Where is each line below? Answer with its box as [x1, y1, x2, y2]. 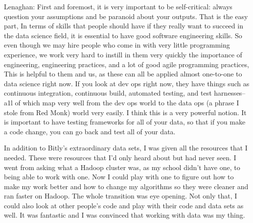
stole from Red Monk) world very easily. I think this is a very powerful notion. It [4, 107, 247, 117]
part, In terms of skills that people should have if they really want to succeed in [4, 21, 243, 31]
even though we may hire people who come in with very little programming [4, 40, 230, 50]
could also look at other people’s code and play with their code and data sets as [4, 200, 244, 210]
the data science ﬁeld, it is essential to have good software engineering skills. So [4, 30, 242, 40]
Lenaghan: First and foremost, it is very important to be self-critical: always [4, 1, 232, 11]
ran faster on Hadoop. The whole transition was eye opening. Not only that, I [4, 191, 237, 201]
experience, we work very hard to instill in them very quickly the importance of [4, 49, 242, 59]
